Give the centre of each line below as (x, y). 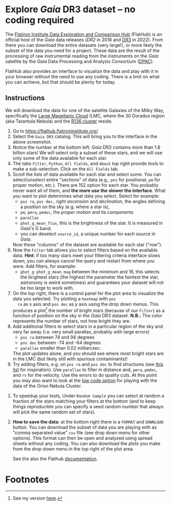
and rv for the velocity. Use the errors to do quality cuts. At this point (85, 375)
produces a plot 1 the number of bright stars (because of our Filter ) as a (89, 310)
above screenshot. (32, 142)
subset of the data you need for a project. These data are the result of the (82, 50)
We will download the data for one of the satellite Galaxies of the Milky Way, (85, 110)
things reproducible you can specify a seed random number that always (88, 407)
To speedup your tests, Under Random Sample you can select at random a (88, 396)
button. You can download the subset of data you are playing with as (84, 427)
